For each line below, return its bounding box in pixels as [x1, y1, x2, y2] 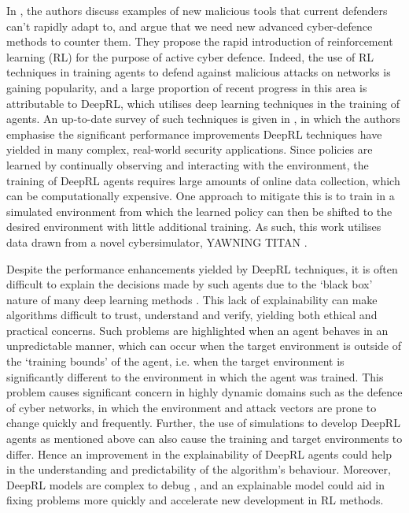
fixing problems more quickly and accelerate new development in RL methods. [6, 492, 384, 508]
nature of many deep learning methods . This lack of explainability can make [6, 291, 378, 307]
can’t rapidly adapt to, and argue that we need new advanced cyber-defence [6, 17, 373, 34]
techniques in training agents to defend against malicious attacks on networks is [6, 64, 391, 80]
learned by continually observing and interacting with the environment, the [6, 156, 369, 173]
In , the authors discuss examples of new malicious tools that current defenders [6, 2, 388, 18]
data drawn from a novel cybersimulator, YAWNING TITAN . [6, 233, 308, 250]
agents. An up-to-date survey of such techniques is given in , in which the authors [6, 110, 400, 127]
